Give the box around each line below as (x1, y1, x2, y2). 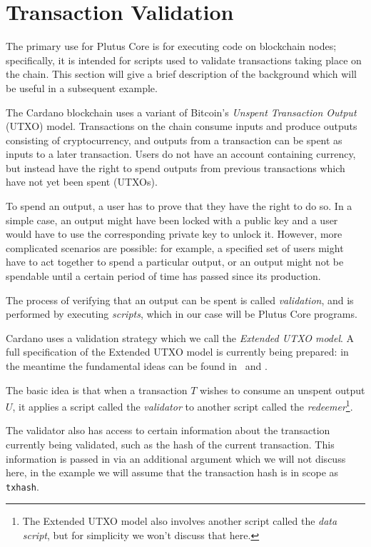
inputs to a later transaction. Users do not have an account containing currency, (6, 146, 356, 161)
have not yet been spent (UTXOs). (6, 174, 158, 189)
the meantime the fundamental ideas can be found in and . (6, 358, 268, 373)
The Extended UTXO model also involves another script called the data (22, 513, 337, 528)
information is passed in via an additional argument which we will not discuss (6, 451, 346, 466)
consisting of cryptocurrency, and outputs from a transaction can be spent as (6, 132, 342, 147)
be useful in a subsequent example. (6, 80, 158, 95)
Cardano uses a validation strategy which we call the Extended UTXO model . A (6, 330, 355, 345)
